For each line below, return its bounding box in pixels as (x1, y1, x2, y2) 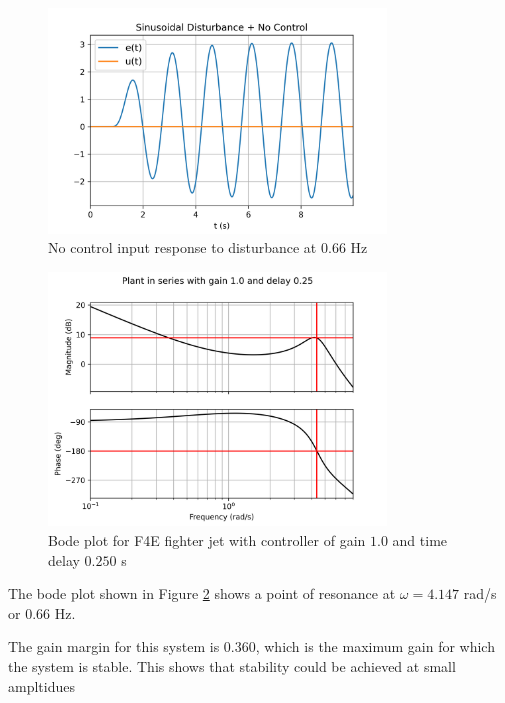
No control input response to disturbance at (48, 237, 317, 258)
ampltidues (8, 675, 75, 696)
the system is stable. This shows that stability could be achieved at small (8, 656, 456, 677)
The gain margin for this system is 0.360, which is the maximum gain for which (8, 636, 495, 657)
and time (392, 530, 448, 551)
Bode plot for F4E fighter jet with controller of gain (48, 530, 366, 551)
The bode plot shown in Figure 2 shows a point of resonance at (8, 583, 396, 604)
